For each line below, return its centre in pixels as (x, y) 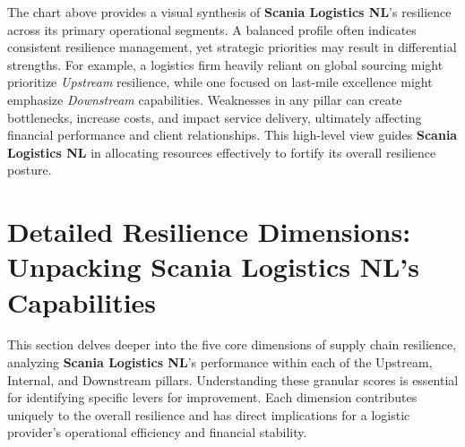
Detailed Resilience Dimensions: (209, 232)
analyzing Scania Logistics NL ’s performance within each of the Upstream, (220, 362)
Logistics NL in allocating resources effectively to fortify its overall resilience (222, 152)
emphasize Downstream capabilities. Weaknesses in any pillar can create (205, 99)
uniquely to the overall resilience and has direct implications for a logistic (209, 414)
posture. (30, 170)
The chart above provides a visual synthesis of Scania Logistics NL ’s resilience (229, 12)
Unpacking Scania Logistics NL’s (213, 266)
